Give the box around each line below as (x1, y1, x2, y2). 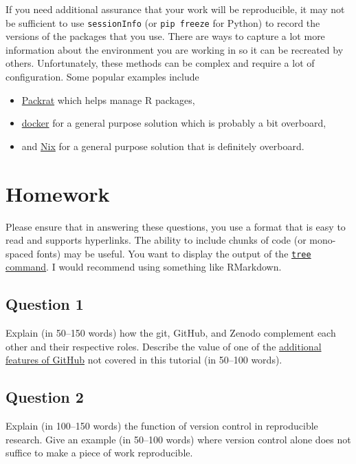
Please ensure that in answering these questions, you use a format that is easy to (5, 219, 346, 233)
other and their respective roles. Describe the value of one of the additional (5, 339, 322, 353)
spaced (5, 246, 34, 260)
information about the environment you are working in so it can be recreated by (5, 42, 344, 56)
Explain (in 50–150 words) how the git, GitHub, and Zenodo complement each (5, 326, 336, 340)
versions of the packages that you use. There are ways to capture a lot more (5, 29, 325, 43)
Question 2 (5, 386, 84, 408)
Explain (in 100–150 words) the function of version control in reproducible (5, 419, 318, 433)
